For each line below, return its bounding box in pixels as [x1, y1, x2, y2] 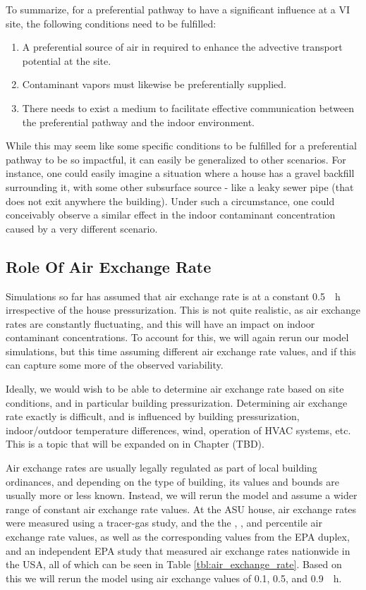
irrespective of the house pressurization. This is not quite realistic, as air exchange [6, 302, 360, 317]
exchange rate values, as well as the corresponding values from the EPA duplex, [6, 529, 350, 544]
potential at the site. [22, 53, 111, 68]
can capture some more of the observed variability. [6, 357, 224, 372]
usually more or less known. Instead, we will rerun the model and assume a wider [6, 488, 358, 503]
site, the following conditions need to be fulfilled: [6, 16, 216, 30]
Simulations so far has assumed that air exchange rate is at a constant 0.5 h [6, 288, 341, 303]
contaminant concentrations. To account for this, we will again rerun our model [6, 330, 349, 345]
